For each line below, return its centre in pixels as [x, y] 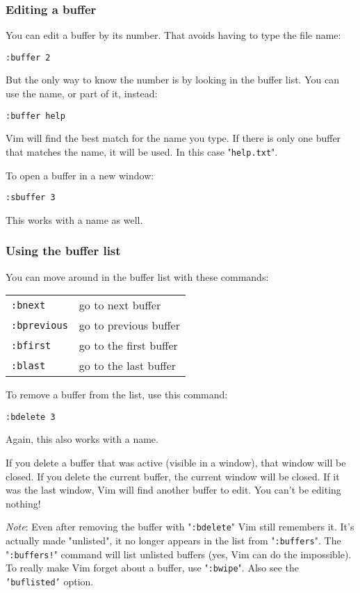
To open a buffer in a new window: [80, 175]
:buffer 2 [28, 57]
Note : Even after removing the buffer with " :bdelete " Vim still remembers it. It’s [180, 527]
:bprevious [40, 325]
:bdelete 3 [31, 417]
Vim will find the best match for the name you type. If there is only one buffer [173, 138]
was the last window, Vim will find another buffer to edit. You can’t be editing [173, 490]
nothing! [23, 503]
